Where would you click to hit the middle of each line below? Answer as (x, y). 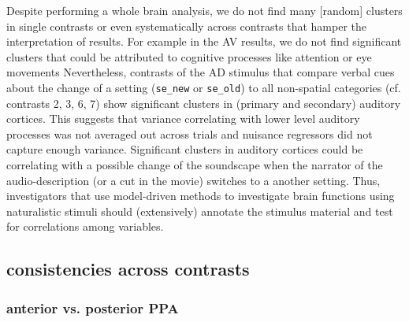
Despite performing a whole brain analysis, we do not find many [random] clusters (204, 10)
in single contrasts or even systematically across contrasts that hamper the (187, 26)
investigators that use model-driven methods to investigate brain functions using (201, 196)
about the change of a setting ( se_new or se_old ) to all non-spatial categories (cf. (204, 87)
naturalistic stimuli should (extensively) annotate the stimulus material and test (200, 211)
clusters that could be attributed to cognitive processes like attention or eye (189, 56)
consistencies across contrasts (128, 269)
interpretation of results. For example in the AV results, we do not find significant (204, 41)
